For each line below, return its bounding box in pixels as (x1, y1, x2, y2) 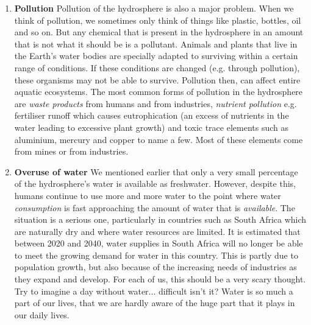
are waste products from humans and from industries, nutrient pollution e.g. (14, 97, 297, 110)
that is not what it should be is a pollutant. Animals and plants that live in (14, 37, 298, 50)
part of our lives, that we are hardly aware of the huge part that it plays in (14, 296, 295, 309)
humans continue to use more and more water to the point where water (14, 189, 281, 201)
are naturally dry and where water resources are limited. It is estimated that (14, 225, 301, 237)
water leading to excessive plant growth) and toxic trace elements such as (14, 121, 288, 133)
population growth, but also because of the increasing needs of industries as (14, 260, 297, 273)
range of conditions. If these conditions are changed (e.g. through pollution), (14, 61, 300, 74)
